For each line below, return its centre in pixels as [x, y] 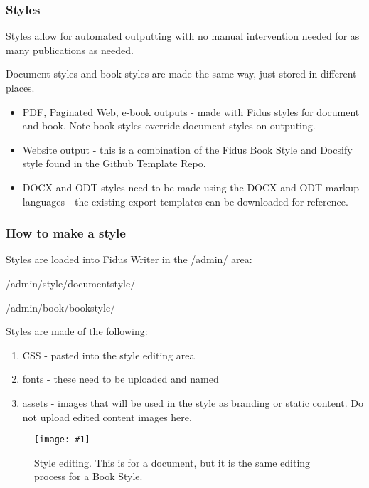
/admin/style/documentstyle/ [71, 283]
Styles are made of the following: [77, 331]
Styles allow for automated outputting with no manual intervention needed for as [183, 36]
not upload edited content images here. [107, 417]
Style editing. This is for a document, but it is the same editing [172, 462]
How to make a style [66, 233]
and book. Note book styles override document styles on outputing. [169, 126]
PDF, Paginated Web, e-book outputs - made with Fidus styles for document [191, 111]
